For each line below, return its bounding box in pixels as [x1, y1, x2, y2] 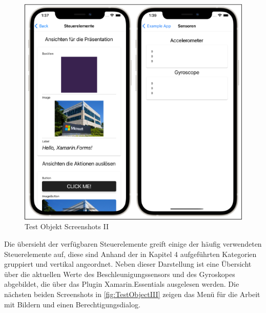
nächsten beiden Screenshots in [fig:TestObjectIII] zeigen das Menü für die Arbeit [4, 288, 260, 299]
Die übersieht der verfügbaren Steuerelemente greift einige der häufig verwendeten [4, 238, 262, 249]
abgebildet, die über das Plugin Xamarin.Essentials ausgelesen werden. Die [4, 279, 239, 289]
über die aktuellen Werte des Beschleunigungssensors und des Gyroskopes [4, 268, 235, 279]
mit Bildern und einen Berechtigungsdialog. [4, 299, 140, 309]
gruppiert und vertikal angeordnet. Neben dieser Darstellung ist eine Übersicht [4, 259, 252, 269]
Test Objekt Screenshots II [25, 221, 109, 232]
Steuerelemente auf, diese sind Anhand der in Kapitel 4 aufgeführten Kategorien [4, 248, 257, 259]
